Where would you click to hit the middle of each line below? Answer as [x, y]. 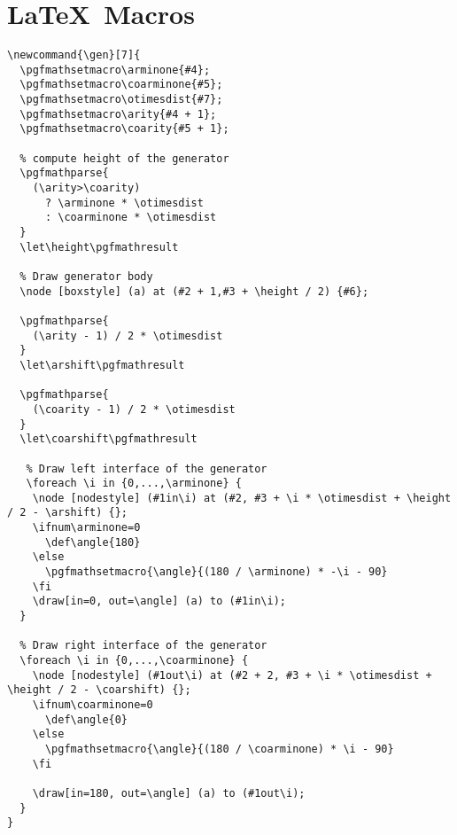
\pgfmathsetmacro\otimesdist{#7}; [121, 100]
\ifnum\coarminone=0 [93, 705]
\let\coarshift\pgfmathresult [108, 439]
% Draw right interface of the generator [143, 646]
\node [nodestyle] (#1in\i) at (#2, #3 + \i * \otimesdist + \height [242, 498]
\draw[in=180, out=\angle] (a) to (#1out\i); [169, 793]
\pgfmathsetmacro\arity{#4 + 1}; [118, 114]
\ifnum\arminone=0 [86, 528]
